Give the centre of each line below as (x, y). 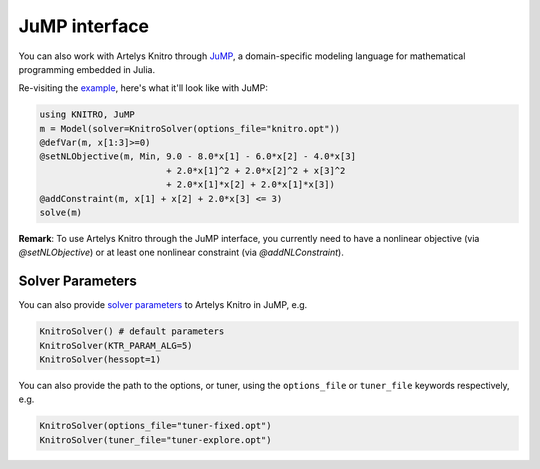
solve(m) (61, 213)
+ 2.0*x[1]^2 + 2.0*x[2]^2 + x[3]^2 (255, 170)
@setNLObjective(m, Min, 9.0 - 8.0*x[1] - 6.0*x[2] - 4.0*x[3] (198, 156)
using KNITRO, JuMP (87, 114)
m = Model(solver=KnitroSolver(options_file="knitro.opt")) (190, 128)
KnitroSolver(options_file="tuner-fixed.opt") (155, 426)
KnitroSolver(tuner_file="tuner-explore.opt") (155, 439)
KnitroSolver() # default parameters (132, 331)
